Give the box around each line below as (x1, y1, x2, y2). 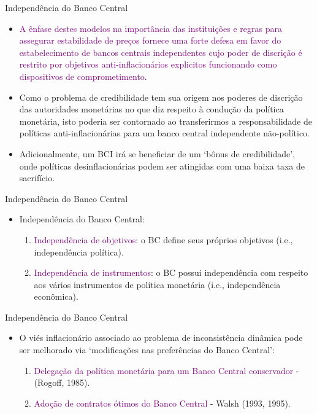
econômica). (34, 290, 78, 303)
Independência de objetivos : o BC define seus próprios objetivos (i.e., (34, 233, 293, 246)
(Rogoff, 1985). (34, 376, 90, 389)
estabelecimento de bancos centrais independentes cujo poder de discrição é (19, 45, 302, 58)
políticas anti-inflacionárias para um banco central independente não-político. (19, 127, 310, 139)
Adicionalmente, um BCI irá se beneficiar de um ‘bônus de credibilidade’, (19, 147, 296, 160)
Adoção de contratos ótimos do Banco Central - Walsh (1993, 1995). (34, 396, 291, 409)
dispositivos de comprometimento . (19, 69, 147, 82)
